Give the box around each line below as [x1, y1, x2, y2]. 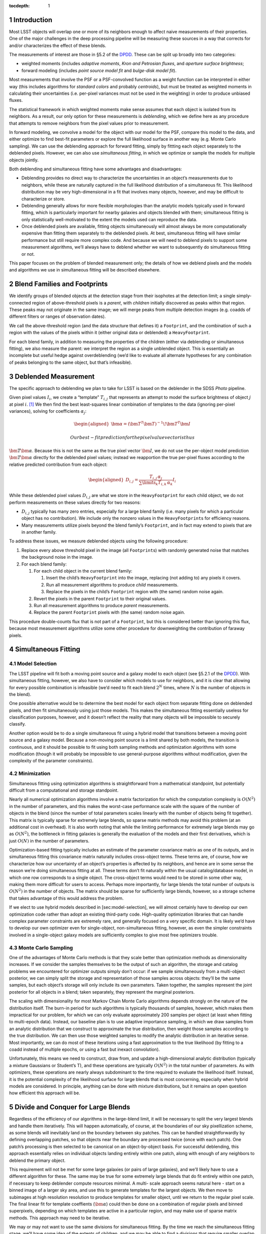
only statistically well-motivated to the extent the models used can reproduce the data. [21, 216, 198, 222]
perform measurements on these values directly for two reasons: [9, 499, 141, 505]
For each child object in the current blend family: [33, 568, 133, 574]
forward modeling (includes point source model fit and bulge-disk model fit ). [21, 67, 177, 74]
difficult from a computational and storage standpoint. [9, 787, 119, 793]
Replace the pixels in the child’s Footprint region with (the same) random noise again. [46, 589, 224, 595]
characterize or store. [21, 195, 66, 202]
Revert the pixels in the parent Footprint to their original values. [33, 595, 167, 602]
